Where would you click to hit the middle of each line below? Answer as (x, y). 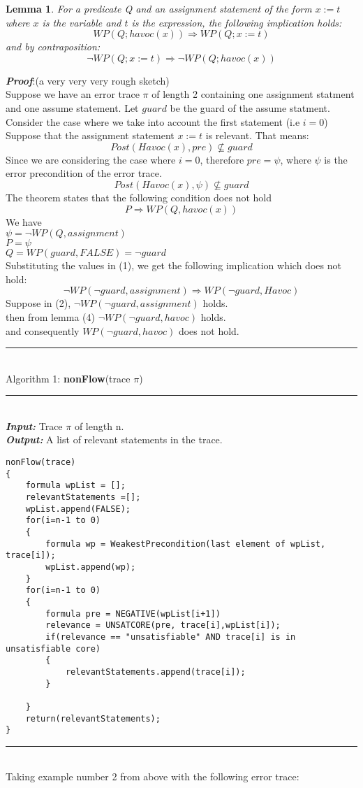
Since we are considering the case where (91, 159)
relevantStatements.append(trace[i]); (155, 672)
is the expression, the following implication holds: (237, 22)
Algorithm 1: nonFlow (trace (68, 378)
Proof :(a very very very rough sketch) (88, 80)
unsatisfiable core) (53, 649)
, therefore (222, 159)
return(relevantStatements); (93, 718)
